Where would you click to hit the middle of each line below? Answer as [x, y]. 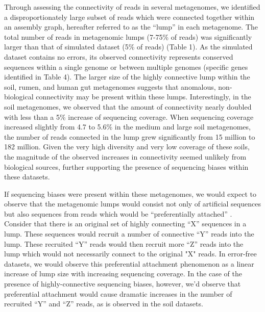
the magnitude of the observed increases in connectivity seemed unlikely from [125, 156]
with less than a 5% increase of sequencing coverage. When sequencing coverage [129, 116]
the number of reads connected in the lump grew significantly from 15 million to [130, 136]
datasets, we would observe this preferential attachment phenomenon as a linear [129, 263]
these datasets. [27, 177]
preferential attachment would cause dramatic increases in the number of [118, 293]
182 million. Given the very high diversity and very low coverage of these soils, [127, 147]
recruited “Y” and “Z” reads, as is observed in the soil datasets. [104, 304]
